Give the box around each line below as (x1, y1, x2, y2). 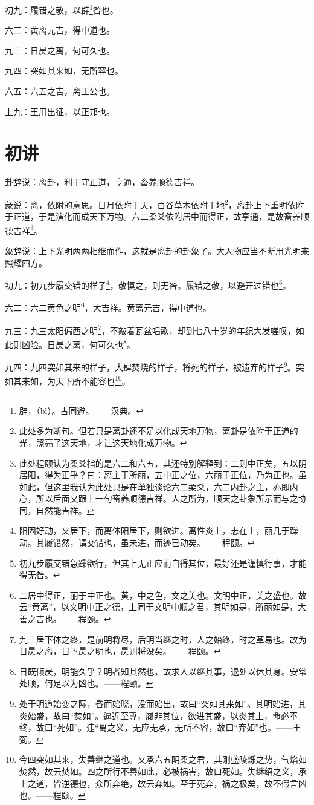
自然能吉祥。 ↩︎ (36, 504, 94, 516)
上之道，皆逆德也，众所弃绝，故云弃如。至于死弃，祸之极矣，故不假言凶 (19, 777, 307, 789)
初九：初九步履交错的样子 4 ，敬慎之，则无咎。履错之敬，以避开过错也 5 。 (5, 277, 291, 291)
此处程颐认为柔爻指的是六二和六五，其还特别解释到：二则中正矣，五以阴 (19, 456, 307, 469)
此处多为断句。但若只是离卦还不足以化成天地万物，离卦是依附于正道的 (19, 424, 298, 437)
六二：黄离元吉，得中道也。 (5, 24, 115, 36)
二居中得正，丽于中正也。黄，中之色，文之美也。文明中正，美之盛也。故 (19, 588, 307, 601)
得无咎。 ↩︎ (19, 568, 60, 581)
